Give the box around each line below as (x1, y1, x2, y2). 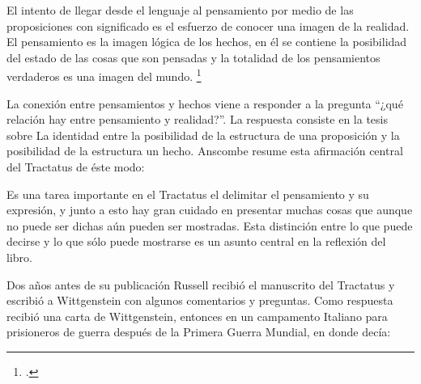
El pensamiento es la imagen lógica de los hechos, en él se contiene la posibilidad (6, 33, 407, 50)
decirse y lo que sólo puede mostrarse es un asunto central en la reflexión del (6, 233, 386, 250)
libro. (6, 248, 32, 265)
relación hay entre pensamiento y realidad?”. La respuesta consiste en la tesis (6, 111, 389, 128)
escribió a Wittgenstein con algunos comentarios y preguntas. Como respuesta (6, 292, 393, 309)
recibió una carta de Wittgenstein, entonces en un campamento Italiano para (6, 307, 388, 324)
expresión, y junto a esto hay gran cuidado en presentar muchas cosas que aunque (6, 201, 413, 218)
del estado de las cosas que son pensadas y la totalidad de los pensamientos (6, 49, 381, 65)
